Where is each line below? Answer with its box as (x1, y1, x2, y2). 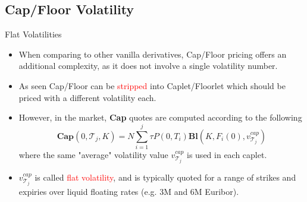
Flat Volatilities (5, 28, 62, 40)
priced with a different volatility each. (18, 91, 156, 103)
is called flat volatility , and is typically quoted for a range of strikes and (35, 171, 296, 183)
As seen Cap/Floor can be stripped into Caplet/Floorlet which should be (18, 79, 286, 91)
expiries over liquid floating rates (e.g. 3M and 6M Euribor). (18, 185, 239, 198)
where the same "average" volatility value (18, 148, 168, 160)
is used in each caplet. (187, 148, 267, 160)
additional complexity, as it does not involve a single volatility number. (18, 59, 278, 72)
